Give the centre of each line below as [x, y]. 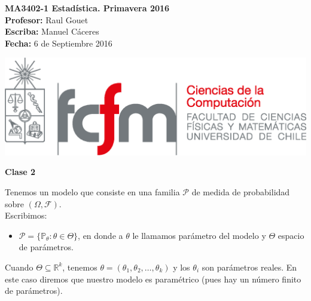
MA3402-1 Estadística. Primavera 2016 [87, 8]
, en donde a [100, 235]
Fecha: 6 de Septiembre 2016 [59, 43]
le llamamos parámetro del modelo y [199, 235]
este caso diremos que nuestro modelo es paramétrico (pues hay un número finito [153, 279]
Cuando [19, 267]
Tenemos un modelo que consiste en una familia [92, 191]
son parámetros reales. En [249, 267]
